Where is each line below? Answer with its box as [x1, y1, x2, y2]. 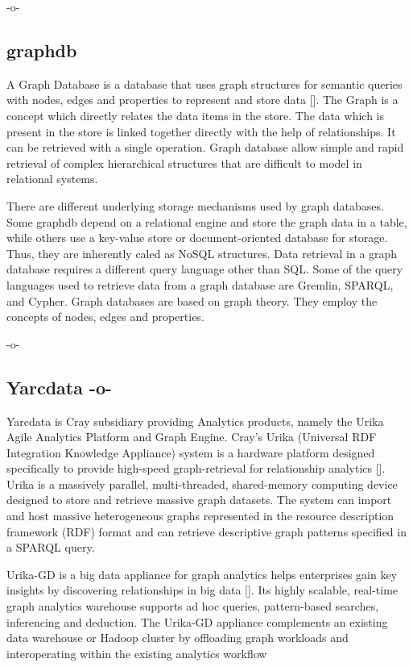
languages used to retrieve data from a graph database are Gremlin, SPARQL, [6, 276, 394, 293]
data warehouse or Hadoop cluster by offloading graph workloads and [6, 629, 349, 646]
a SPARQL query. [6, 539, 95, 556]
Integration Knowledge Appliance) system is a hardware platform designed [6, 444, 375, 461]
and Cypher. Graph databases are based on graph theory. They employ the [6, 292, 378, 309]
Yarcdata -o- [6, 374, 113, 399]
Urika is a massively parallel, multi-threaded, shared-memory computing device [6, 475, 398, 492]
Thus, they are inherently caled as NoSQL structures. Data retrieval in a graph [6, 244, 398, 261]
